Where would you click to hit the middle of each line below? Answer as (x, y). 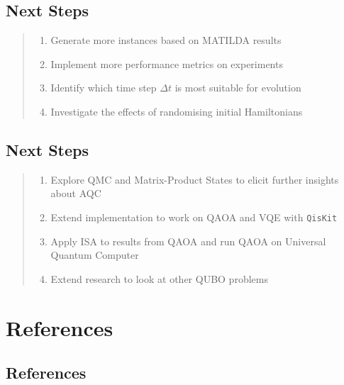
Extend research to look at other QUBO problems (159, 278)
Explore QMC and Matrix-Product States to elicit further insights (195, 179)
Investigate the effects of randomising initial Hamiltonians (177, 111)
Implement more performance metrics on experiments (167, 63)
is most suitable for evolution (238, 88)
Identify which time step (104, 88)
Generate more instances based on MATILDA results (166, 40)
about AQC (76, 193)
